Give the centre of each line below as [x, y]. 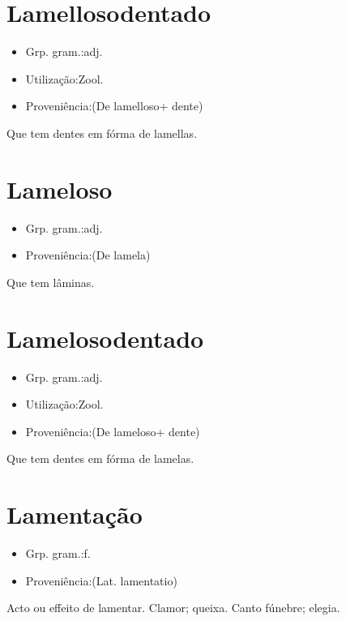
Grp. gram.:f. [58, 553]
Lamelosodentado [105, 338]
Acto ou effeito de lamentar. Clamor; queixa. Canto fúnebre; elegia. [173, 608]
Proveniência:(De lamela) [88, 255]
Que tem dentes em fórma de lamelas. [100, 458]
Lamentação [75, 514]
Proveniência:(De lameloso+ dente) [113, 431]
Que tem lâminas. [51, 282]
